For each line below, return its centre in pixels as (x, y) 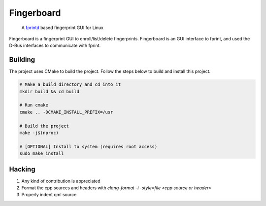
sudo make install (42, 154)
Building (22, 60)
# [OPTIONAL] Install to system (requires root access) (88, 146)
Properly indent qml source (49, 195)
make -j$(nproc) (39, 133)
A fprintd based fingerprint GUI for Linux (62, 28)
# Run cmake (34, 105)
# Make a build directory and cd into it (70, 85)
